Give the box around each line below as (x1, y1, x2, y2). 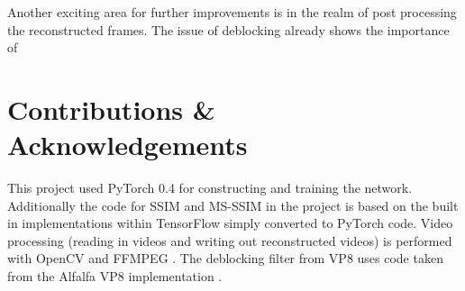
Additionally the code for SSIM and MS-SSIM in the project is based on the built (7, 196, 459, 214)
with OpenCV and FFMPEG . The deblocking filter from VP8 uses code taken (7, 249, 443, 268)
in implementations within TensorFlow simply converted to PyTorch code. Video (7, 214, 453, 232)
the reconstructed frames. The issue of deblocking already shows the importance (7, 20, 450, 39)
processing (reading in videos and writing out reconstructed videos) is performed (7, 231, 452, 250)
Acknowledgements (7, 126, 248, 163)
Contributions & (7, 90, 215, 127)
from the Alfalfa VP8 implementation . (7, 267, 223, 286)
